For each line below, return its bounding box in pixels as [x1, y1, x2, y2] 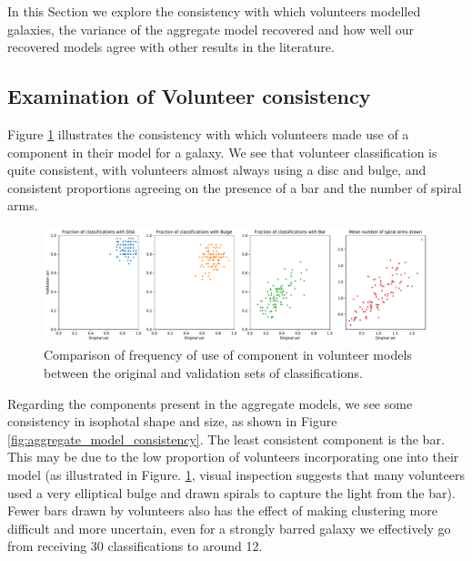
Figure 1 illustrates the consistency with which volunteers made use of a [7, 124, 409, 143]
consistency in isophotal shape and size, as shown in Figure [7, 412, 337, 431]
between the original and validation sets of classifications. [44, 363, 363, 382]
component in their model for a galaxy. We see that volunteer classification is [7, 142, 437, 161]
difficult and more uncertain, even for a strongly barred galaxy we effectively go [7, 518, 451, 537]
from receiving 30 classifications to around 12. [7, 536, 263, 556]
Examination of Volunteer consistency [7, 82, 371, 110]
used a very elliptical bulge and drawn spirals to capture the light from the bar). [7, 483, 456, 502]
